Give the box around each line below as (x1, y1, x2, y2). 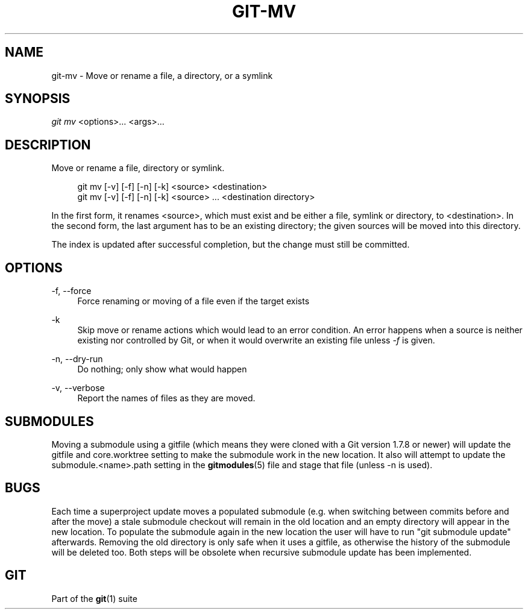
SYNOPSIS (5, 91, 71, 107)
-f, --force (51, 286, 92, 296)
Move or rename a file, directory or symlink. (51, 163, 225, 174)
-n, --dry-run (51, 354, 103, 365)
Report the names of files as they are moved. (77, 393, 256, 404)
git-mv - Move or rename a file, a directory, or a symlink (51, 70, 273, 81)
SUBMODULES (5, 413, 94, 429)
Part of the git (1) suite (51, 593, 137, 604)
